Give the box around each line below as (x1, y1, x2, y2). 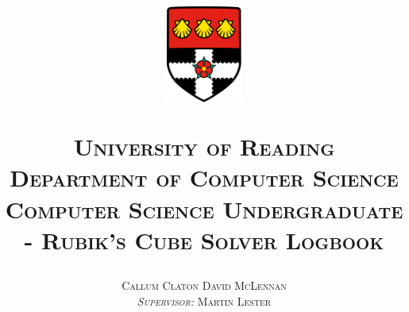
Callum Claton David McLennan (122, 276, 287, 293)
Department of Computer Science (10, 161, 399, 194)
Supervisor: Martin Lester (137, 292, 272, 309)
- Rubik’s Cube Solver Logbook (24, 223, 384, 256)
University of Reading (73, 130, 335, 163)
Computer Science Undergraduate (5, 192, 403, 225)
